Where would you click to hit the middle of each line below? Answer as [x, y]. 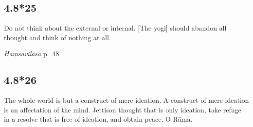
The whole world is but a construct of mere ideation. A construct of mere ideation [126, 100]
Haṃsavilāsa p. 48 [32, 54]
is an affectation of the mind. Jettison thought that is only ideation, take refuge [123, 109]
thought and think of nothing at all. [57, 37]
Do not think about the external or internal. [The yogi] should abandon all [115, 28]
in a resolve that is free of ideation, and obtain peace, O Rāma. [98, 119]
